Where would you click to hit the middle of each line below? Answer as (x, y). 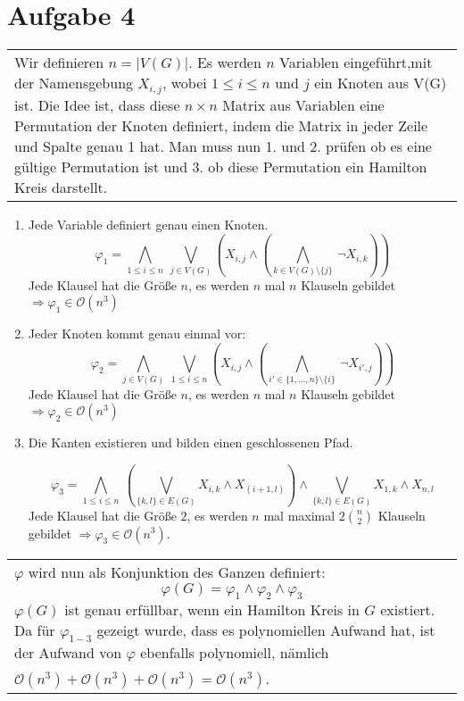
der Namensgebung (74, 83)
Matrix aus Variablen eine (303, 105)
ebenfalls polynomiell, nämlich (235, 652)
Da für (35, 630)
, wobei (184, 83)
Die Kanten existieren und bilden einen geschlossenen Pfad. (191, 442)
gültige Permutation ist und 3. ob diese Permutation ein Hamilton (221, 167)
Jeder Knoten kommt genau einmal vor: (137, 334)
